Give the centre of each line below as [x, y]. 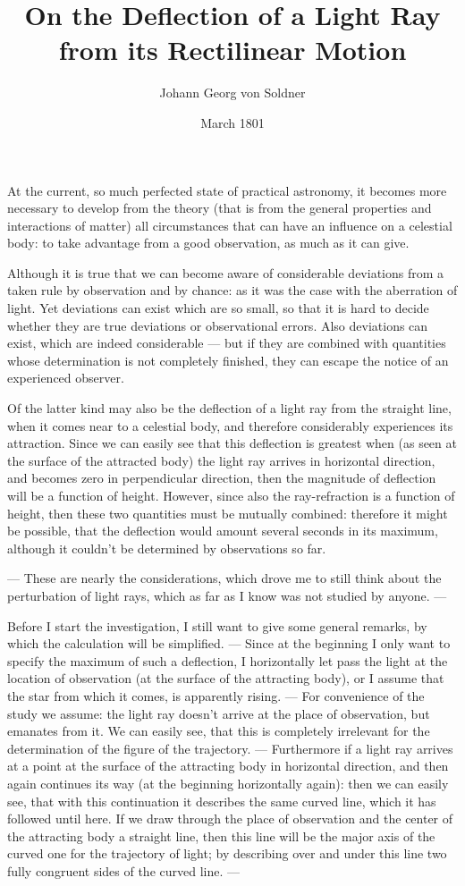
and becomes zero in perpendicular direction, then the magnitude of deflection [222, 478]
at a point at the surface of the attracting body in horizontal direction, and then [228, 766]
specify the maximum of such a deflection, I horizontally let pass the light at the [228, 660]
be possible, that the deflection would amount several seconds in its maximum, [223, 531]
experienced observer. [66, 378]
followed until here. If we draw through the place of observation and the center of [230, 818]
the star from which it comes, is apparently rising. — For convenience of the [216, 695]
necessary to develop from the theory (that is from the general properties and [220, 208]
